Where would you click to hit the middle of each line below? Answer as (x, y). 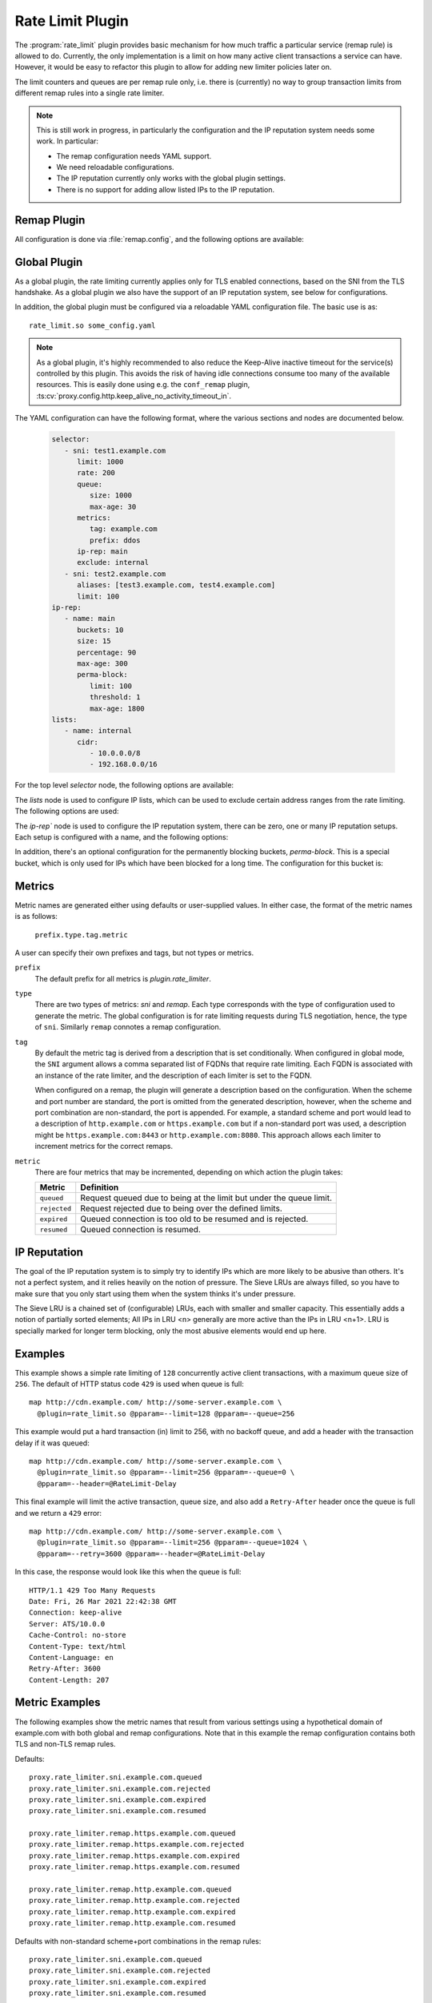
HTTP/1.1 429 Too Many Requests (92, 1590)
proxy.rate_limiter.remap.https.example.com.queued (132, 1834)
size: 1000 (110, 496)
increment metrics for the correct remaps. (104, 1147)
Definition (100, 1187)
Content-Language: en (71, 1657)
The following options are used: (67, 811)
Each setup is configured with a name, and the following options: (122, 837)
